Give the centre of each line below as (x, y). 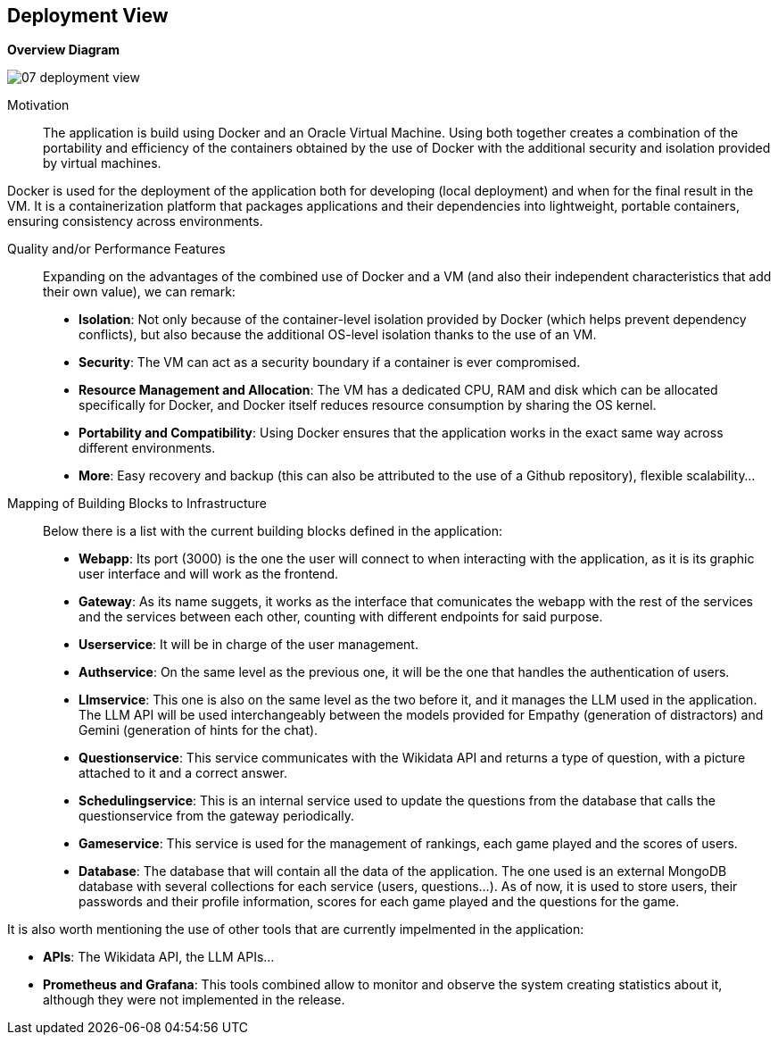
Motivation (38, 105)
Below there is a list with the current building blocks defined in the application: (273, 531)
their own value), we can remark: (139, 292)
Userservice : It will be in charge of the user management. (248, 645)
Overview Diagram (64, 50)
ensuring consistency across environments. (135, 221)
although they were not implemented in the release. (194, 1000)
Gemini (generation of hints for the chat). (199, 730)
